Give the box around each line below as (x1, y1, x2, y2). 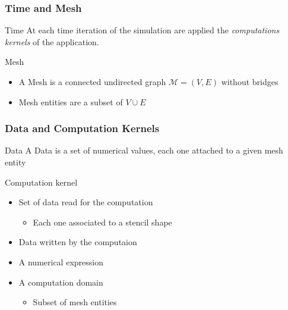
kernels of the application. (5, 35, 99, 48)
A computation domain (18, 275, 103, 288)
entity (5, 156, 26, 168)
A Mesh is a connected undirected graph (18, 76, 166, 87)
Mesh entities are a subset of (18, 95, 123, 108)
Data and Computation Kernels (5, 121, 160, 136)
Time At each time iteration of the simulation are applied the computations (5, 24, 280, 36)
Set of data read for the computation (18, 196, 153, 208)
